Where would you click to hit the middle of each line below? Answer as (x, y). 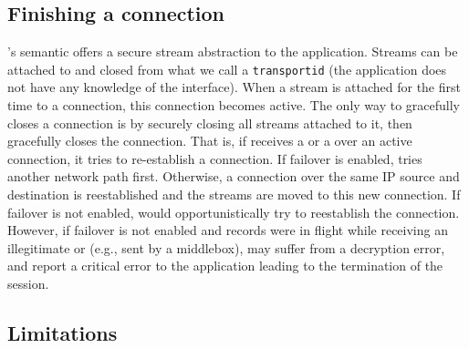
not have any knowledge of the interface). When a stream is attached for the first (234, 87)
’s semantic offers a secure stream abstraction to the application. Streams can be (233, 51)
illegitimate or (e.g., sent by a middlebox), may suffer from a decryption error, (226, 247)
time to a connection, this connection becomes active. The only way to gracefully (234, 105)
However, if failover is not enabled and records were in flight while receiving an (228, 230)
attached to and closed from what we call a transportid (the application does (227, 69)
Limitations (63, 332)
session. (28, 283)
